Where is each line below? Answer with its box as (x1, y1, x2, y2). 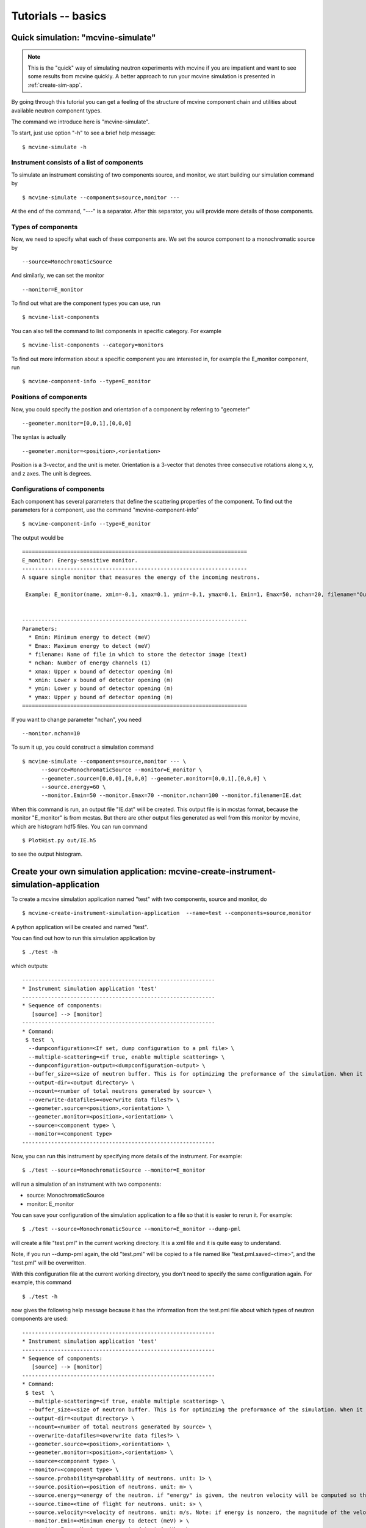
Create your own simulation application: (11, 867, 167, 877)
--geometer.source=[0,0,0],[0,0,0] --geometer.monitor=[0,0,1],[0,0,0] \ (41, 775, 267, 782)
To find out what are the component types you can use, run (11, 299, 161, 307)
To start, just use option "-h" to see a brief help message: (11, 129, 156, 137)
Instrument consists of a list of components (11, 158, 143, 167)
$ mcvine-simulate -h (22, 144, 87, 150)
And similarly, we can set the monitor (11, 272, 105, 279)
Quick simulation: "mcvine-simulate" (11, 32, 156, 43)
